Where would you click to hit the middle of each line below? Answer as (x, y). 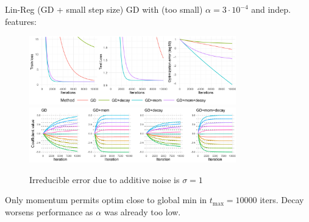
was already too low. (142, 211)
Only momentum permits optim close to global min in (106, 200)
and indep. (271, 9)
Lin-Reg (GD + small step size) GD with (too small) (104, 9)
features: (21, 21)
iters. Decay (282, 200)
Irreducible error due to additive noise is (105, 179)
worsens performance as (49, 211)
